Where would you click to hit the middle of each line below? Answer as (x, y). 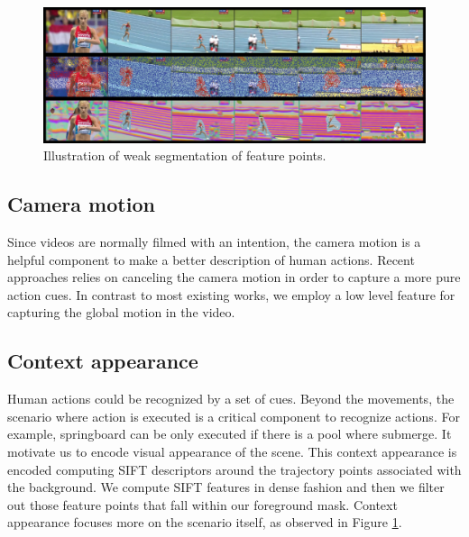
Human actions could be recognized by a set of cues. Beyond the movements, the (231, 399)
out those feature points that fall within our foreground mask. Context (202, 504)
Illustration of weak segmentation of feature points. (185, 155)
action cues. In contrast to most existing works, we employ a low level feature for (231, 294)
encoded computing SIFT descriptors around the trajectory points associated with (234, 469)
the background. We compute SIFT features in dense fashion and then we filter (226, 487)
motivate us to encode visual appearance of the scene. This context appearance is (232, 452)
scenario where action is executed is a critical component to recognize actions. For (234, 416)
